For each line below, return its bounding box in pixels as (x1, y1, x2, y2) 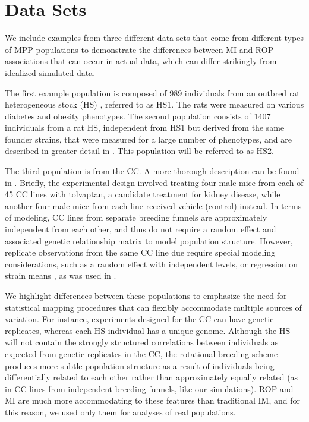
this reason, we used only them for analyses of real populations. (5, 405, 236, 418)
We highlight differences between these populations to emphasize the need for (5, 289, 287, 301)
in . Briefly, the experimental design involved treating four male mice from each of (5, 176, 304, 188)
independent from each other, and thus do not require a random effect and (5, 223, 276, 235)
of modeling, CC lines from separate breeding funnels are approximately (5, 211, 267, 223)
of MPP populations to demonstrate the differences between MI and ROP (5, 43, 274, 55)
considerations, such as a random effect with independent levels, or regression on (5, 257, 298, 270)
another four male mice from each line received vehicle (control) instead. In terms (5, 199, 302, 212)
